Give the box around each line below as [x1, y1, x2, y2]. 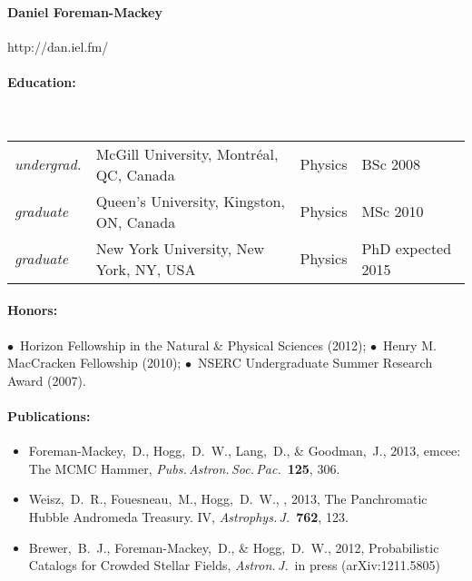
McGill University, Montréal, [95, 143, 279, 164]
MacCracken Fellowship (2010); [7, 353, 182, 372]
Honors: [7, 300, 58, 320]
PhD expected [361, 237, 452, 259]
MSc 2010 [361, 201, 424, 222]
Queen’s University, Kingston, [95, 190, 285, 212]
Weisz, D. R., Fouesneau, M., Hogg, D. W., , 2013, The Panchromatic [28, 489, 428, 508]
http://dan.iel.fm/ [7, 36, 109, 55]
